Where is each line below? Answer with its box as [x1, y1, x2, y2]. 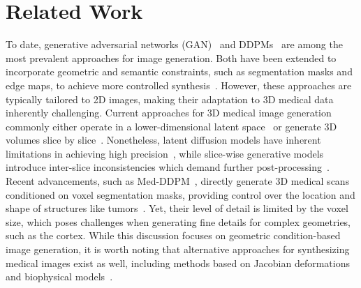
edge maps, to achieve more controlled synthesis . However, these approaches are [6, 77, 352, 92]
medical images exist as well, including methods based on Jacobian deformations [6, 255, 351, 270]
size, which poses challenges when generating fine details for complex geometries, [6, 214, 351, 229]
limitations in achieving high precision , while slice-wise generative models [6, 146, 324, 160]
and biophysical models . [6, 269, 113, 284]
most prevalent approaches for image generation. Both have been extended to [6, 50, 337, 65]
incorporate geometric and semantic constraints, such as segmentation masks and [6, 64, 353, 79]
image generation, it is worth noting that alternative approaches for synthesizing [6, 242, 350, 257]
